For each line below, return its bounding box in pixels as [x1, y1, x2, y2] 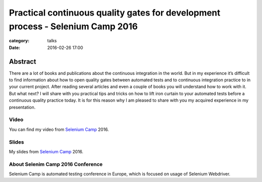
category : [9, 38, 30, 44]
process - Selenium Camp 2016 [9, 21, 138, 32]
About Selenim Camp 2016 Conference [9, 161, 103, 167]
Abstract [9, 57, 36, 66]
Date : [9, 44, 20, 51]
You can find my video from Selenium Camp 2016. [9, 127, 109, 132]
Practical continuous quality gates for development [9, 7, 221, 18]
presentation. [9, 104, 36, 110]
